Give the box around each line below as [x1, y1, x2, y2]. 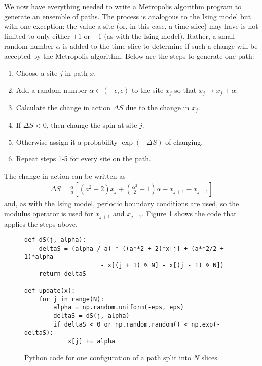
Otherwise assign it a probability [16, 136, 118, 147]
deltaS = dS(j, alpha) [53, 312, 130, 320]
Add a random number [16, 85, 87, 95]
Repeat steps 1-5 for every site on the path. [16, 153, 151, 164]
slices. [201, 352, 219, 362]
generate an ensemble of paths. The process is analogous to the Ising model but [4, 11, 251, 21]
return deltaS [39, 270, 86, 277]
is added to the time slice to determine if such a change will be [63, 40, 258, 51]
